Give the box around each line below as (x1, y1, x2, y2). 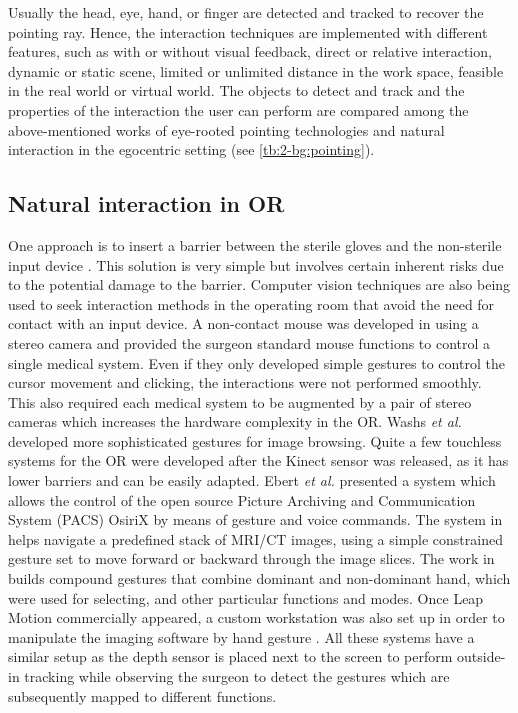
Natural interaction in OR (8, 188, 285, 219)
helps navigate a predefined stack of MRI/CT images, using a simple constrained (8, 528, 503, 549)
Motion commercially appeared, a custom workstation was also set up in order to (8, 607, 505, 628)
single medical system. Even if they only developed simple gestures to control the (8, 352, 505, 373)
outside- (457, 646, 506, 667)
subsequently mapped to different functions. (8, 685, 277, 706)
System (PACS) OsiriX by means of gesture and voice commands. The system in (8, 509, 503, 530)
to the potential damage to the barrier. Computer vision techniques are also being (8, 274, 511, 295)
